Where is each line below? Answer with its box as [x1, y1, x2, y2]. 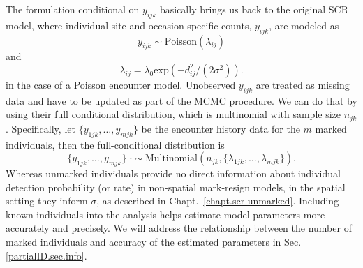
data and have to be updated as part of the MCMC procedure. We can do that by [6, 93, 357, 107]
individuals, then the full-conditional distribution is [6, 137, 225, 151]
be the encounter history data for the [141, 121, 300, 135]
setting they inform [6, 193, 88, 208]
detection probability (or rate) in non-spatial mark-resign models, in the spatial [6, 179, 346, 194]
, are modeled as [269, 17, 339, 32]
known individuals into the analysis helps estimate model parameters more [6, 207, 325, 221]
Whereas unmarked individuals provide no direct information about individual [6, 166, 341, 181]
